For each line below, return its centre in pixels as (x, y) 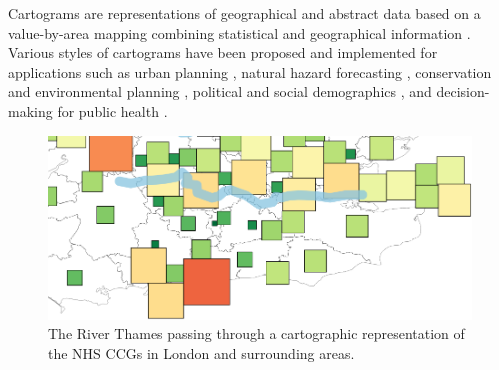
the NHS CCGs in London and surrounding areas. (201, 352)
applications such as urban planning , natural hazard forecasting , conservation (250, 71)
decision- (463, 91)
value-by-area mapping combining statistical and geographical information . (239, 32)
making (30, 110)
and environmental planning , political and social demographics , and (220, 91)
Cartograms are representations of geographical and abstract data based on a (244, 13)
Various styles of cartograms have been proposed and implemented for (223, 52)
